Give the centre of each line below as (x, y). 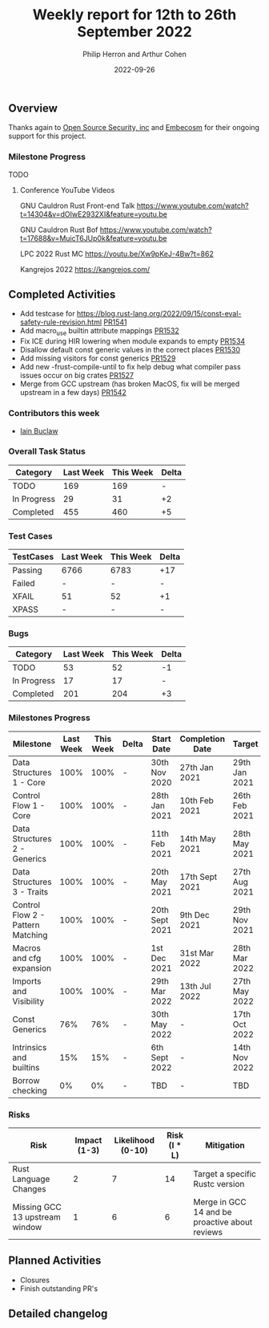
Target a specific (225, 1174)
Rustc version (219, 1184)
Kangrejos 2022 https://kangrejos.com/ (85, 269)
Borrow (26, 1080)
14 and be (213, 1212)
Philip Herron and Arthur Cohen (134, 54)
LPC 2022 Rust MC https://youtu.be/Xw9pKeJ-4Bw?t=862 (116, 254)
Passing (27, 570)
